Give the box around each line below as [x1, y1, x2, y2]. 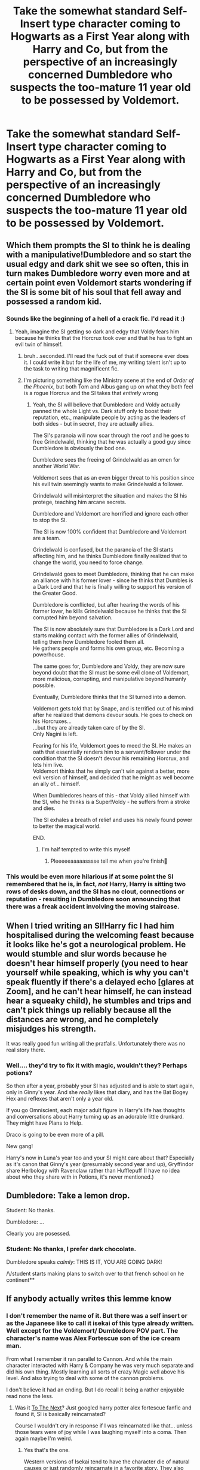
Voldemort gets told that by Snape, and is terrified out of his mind [32, 704, 194, 712]
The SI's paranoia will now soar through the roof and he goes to [32, 432, 190, 439]
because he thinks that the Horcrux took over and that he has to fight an [14, 334, 192, 341]
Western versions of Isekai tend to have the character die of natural [23, 1458, 190, 1465]
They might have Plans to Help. [6, 1119, 83, 1126]
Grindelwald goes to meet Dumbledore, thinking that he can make [32, 570, 195, 577]
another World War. [32, 462, 81, 469]
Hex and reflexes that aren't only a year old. [6, 1095, 114, 1102]
